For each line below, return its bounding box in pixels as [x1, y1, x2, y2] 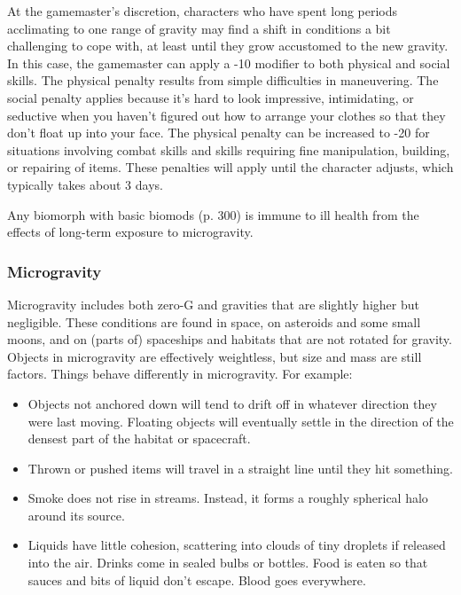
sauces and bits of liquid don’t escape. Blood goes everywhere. [27, 570, 366, 589]
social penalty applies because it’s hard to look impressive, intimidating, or [7, 88, 414, 106]
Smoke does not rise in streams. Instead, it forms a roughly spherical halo [27, 489, 428, 507]
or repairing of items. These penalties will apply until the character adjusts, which [7, 158, 454, 176]
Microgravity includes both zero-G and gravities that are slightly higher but [7, 294, 419, 313]
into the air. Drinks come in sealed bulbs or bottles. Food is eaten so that [27, 553, 428, 572]
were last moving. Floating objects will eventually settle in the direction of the [27, 411, 454, 430]
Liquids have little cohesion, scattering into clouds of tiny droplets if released [27, 536, 446, 554]
